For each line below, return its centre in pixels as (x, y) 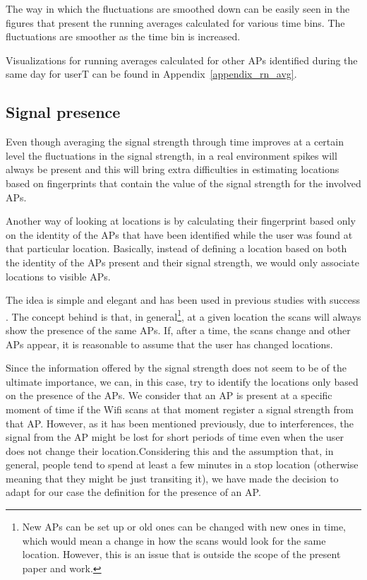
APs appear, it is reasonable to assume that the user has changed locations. (169, 344)
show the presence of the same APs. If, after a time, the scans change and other (178, 330)
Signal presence (63, 112)
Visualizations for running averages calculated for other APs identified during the (182, 60)
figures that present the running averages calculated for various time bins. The (175, 22)
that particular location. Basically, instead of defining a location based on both (176, 248)
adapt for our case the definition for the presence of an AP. (133, 492)
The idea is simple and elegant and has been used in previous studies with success (183, 300)
